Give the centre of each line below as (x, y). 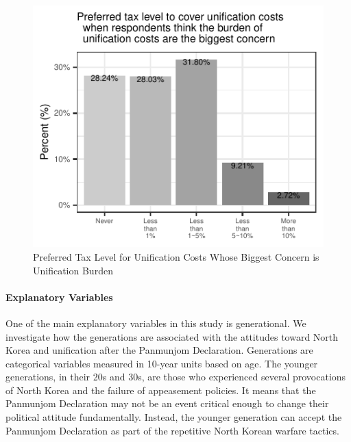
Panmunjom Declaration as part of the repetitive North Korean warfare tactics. (172, 430)
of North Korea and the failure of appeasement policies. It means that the (161, 390)
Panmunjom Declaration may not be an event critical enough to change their (167, 403)
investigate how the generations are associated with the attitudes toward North (172, 336)
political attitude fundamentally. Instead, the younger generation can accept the (174, 417)
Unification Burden (73, 270)
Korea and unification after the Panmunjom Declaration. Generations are (159, 350)
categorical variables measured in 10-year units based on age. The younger (162, 363)
